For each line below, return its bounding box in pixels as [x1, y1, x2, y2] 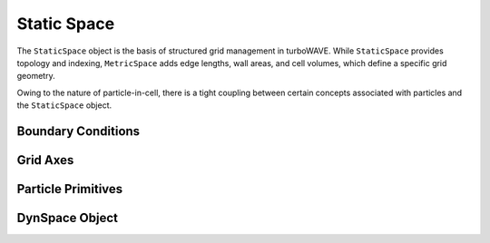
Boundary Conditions [16, 123, 141, 139]
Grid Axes [16, 152, 74, 168]
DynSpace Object [16, 209, 118, 226]
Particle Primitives [16, 181, 123, 197]
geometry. [16, 71, 55, 82]
